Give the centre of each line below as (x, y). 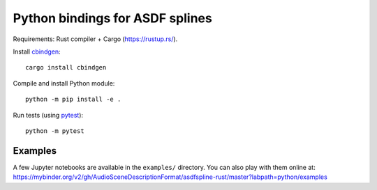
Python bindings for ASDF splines (112, 18)
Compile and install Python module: (64, 83)
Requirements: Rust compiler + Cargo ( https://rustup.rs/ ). (95, 39)
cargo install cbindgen (66, 68)
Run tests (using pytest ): (48, 115)
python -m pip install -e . (73, 100)
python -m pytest (55, 131)
